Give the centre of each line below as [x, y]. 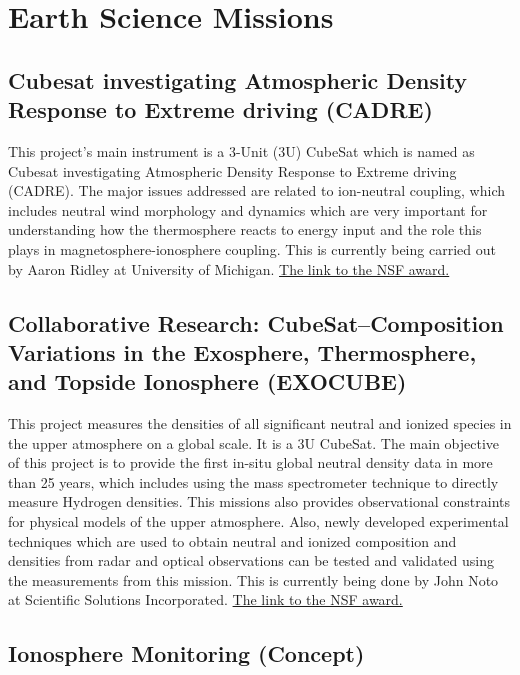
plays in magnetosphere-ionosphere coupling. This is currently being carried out [252, 248]
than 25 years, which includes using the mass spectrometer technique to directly [253, 481]
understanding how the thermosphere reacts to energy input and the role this [245, 229]
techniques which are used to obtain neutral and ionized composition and [232, 540]
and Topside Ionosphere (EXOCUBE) [207, 381]
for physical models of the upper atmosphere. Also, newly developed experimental [258, 521]
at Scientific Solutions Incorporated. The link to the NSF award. [205, 599]
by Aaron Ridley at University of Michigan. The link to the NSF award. [229, 268]
